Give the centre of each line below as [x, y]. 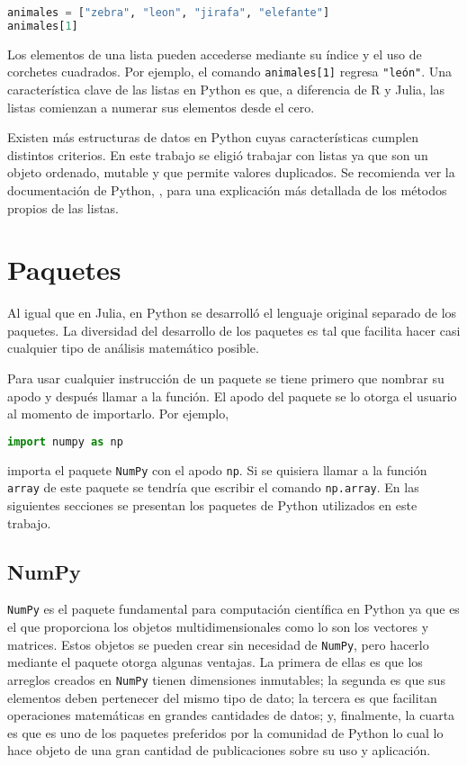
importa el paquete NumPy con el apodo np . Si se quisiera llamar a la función [217, 469]
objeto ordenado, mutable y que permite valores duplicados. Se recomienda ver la [231, 172]
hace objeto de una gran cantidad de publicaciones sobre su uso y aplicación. [219, 750]
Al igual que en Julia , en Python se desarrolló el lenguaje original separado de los [232, 313]
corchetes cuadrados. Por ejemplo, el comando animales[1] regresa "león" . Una [230, 72]
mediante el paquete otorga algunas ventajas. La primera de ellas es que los [215, 662]
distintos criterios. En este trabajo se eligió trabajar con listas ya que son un [218, 154]
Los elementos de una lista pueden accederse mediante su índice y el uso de [215, 54]
